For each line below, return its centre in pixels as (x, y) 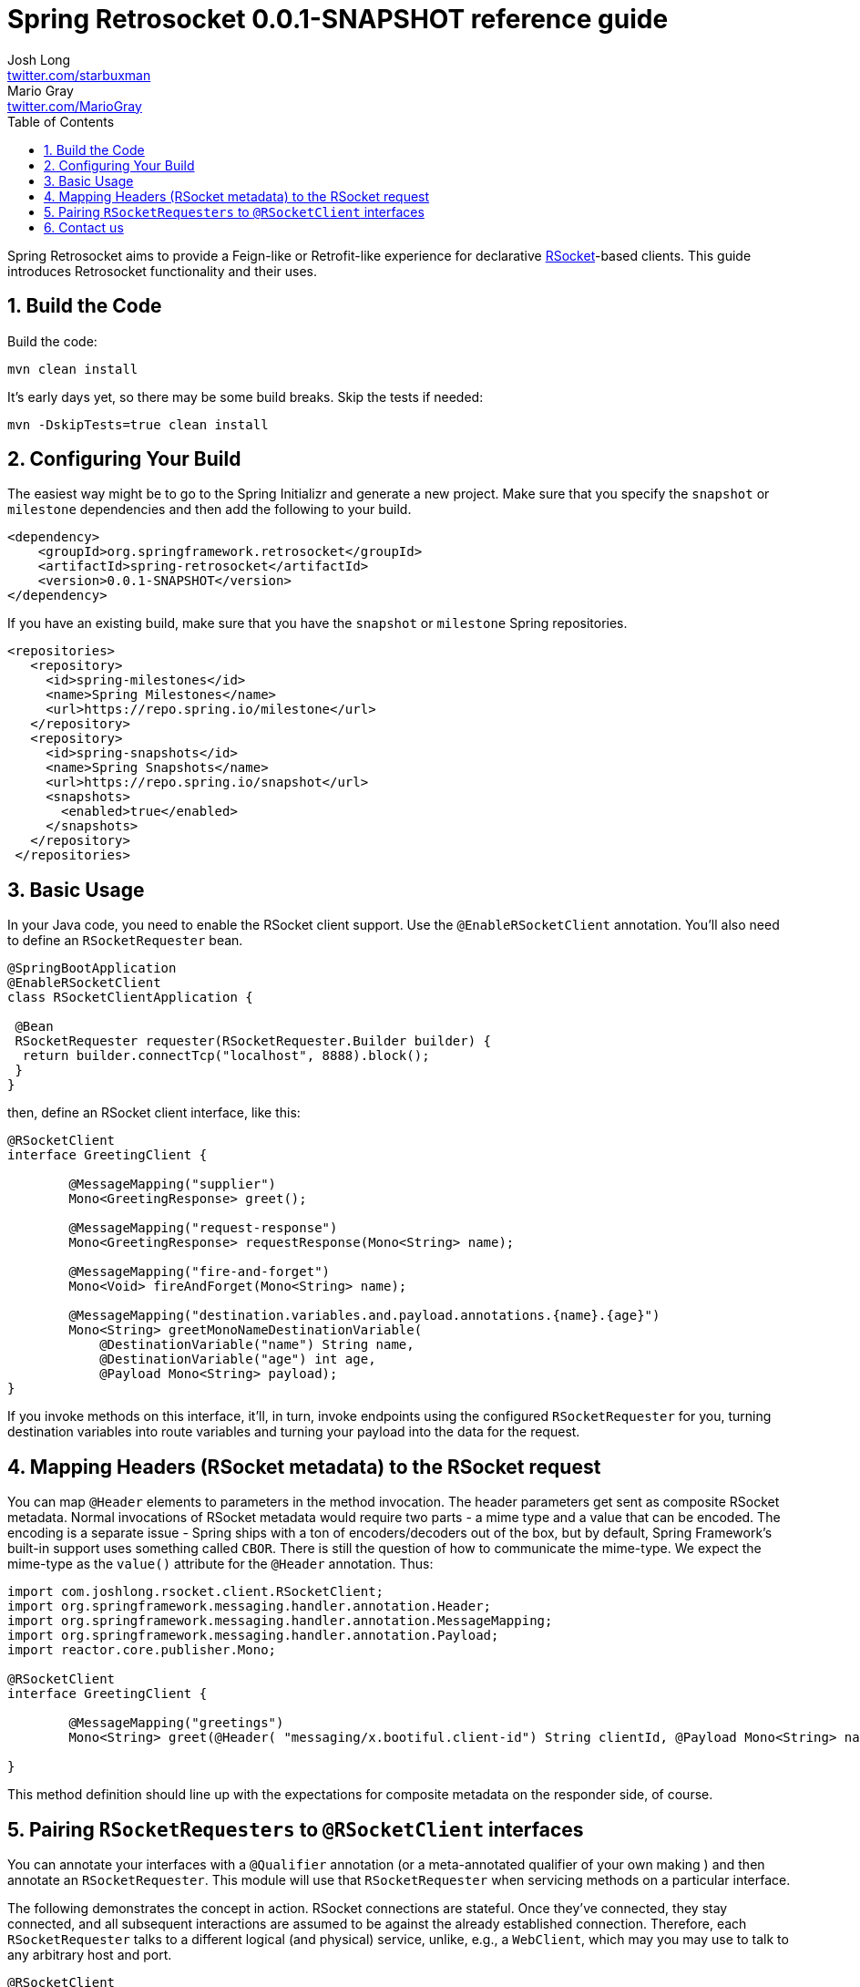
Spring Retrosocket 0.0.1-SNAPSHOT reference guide (338, 19)
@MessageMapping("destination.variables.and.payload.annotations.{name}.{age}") (364, 1316)
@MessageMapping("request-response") (203, 1228)
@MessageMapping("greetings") (176, 1723)
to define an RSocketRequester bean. (125, 941)
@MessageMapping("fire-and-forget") (200, 1272)
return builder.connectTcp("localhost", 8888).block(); (226, 1056)
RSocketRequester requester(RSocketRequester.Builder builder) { (253, 1041)
